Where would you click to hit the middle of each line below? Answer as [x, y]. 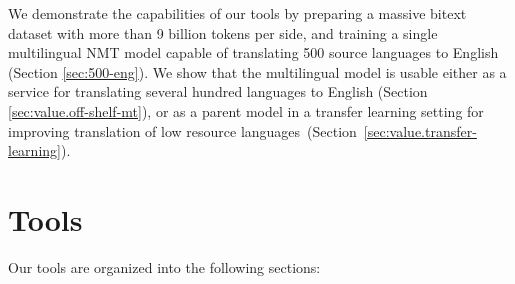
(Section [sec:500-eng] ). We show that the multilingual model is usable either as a [257, 71]
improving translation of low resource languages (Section [182, 130]
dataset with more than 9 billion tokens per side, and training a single [223, 32]
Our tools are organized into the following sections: [164, 266]
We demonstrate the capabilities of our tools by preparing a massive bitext [237, 13]
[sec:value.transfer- [420, 130]
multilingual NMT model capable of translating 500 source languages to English [253, 52]
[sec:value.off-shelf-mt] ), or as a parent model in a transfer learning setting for [246, 110]
